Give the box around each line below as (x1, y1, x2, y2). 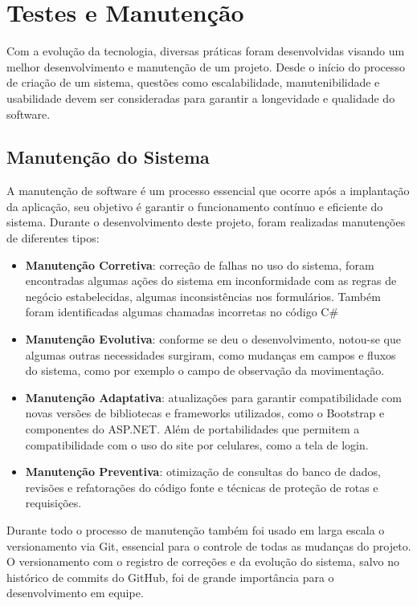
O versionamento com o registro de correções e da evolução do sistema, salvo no (6, 553, 400, 570)
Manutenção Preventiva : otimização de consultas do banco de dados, (25, 463, 381, 480)
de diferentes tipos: (6, 230, 100, 246)
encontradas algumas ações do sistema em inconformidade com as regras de (25, 272, 397, 289)
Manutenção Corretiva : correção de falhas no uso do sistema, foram (25, 256, 374, 273)
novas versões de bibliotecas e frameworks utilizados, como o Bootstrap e (25, 405, 385, 421)
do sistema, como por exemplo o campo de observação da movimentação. (25, 362, 385, 379)
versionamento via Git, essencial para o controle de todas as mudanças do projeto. (6, 537, 411, 554)
